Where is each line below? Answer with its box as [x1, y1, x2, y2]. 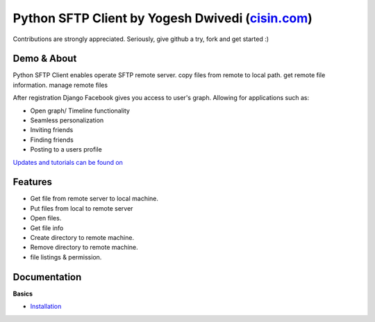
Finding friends [30, 136, 74, 144]
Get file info [30, 223, 64, 232]
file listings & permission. [30, 252, 102, 261]
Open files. [30, 214, 62, 223]
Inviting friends [30, 126, 74, 134]
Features [12, 176, 52, 188]
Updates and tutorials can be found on [12, 158, 123, 166]
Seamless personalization [30, 116, 104, 124]
